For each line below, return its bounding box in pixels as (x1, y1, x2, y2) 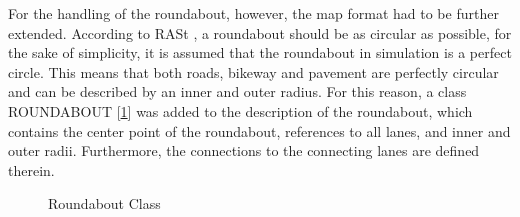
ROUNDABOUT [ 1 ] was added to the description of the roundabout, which (8, 100, 473, 121)
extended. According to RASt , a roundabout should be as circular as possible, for (8, 22, 512, 43)
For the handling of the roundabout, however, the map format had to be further (8, 3, 499, 23)
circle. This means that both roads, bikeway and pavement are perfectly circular (8, 61, 499, 82)
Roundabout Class (48, 193, 161, 214)
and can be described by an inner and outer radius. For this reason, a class (8, 81, 467, 102)
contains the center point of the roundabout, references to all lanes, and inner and (8, 120, 511, 141)
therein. (8, 159, 55, 180)
